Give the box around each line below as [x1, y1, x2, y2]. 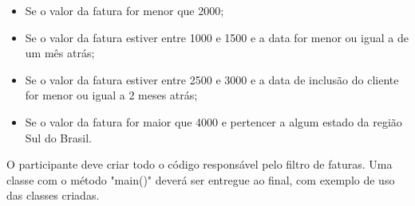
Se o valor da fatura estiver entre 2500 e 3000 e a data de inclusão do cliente [25, 71, 399, 87]
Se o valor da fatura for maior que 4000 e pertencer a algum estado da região [25, 113, 402, 130]
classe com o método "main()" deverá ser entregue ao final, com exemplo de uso [6, 171, 395, 188]
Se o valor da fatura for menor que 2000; [25, 2, 224, 18]
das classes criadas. [6, 187, 100, 204]
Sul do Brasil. [25, 129, 92, 146]
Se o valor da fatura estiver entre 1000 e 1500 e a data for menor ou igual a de [25, 29, 409, 45]
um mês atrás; [25, 45, 95, 61]
